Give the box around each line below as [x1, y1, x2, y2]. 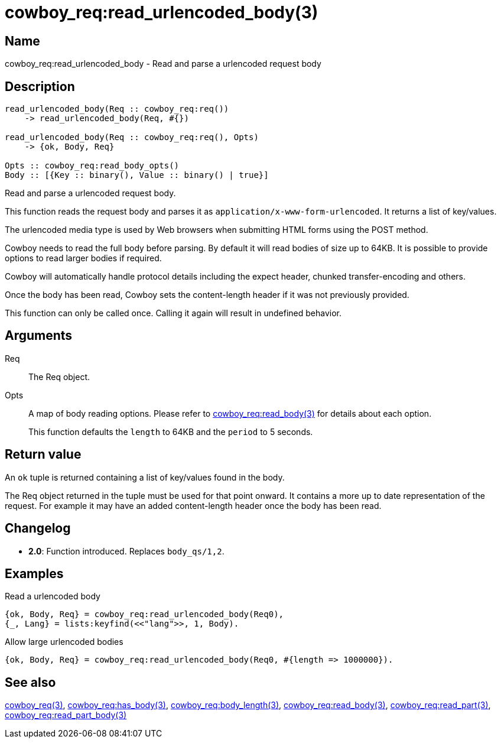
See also [5, 674, 56, 690]
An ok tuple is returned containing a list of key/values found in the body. [5, 472, 285, 482]
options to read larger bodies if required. [5, 253, 162, 264]
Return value [5, 447, 82, 462]
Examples [5, 566, 64, 581]
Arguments [5, 328, 73, 343]
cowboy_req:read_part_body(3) [5, 710, 127, 721]
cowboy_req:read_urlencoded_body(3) [5, 2, 318, 22]
